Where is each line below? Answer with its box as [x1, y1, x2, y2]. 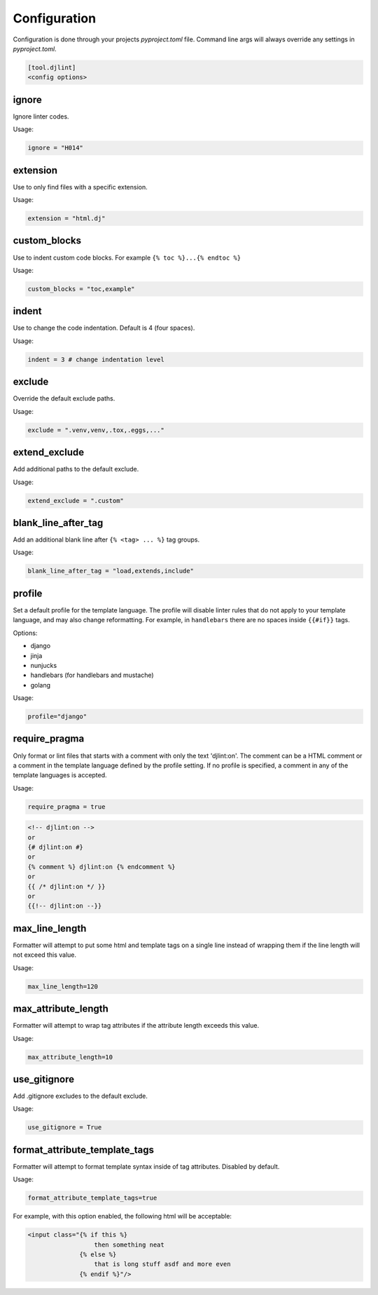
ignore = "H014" [27, 144, 84, 152]
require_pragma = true [27, 803, 106, 810]
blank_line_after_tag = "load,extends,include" [27, 567, 194, 575]
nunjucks [30, 661, 57, 669]
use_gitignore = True [27, 1123, 102, 1132]
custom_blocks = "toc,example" [27, 285, 136, 293]
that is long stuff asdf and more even [94, 1260, 231, 1268]
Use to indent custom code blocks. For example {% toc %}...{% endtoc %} [13, 253, 241, 262]
